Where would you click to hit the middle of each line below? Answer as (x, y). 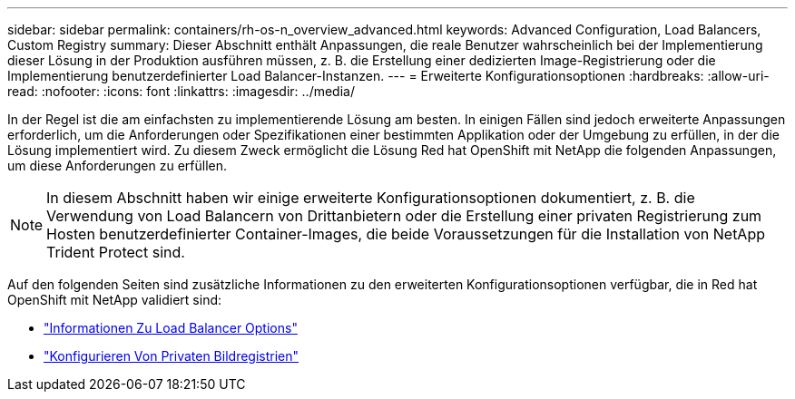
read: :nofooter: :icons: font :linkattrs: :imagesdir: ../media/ (181, 91)
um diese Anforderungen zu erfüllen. (118, 165)
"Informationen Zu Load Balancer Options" (171, 328)
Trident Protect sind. (116, 252)
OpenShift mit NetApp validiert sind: (115, 300)
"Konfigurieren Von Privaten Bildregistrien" (172, 356)
